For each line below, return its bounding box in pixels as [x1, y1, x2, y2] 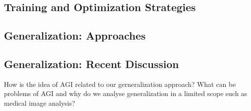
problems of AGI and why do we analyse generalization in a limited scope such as [4, 88, 247, 98]
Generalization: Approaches [4, 28, 146, 43]
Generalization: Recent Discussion [4, 56, 179, 71]
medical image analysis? [4, 97, 75, 108]
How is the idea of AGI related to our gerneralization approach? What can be [4, 79, 236, 89]
